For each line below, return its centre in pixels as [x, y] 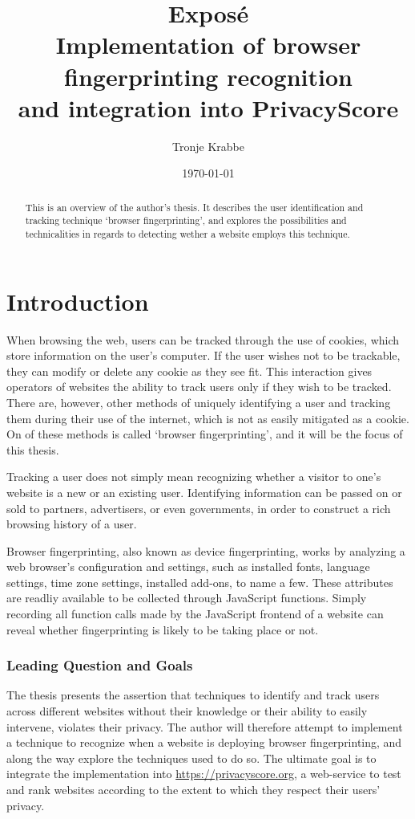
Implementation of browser [208, 45]
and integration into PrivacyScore [208, 107]
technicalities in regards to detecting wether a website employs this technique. [187, 233]
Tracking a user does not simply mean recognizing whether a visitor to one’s [194, 477]
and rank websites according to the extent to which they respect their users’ [193, 790]
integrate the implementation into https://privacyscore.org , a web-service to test [204, 774]
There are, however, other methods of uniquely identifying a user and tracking [199, 402]
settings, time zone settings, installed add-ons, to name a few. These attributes [200, 582]
